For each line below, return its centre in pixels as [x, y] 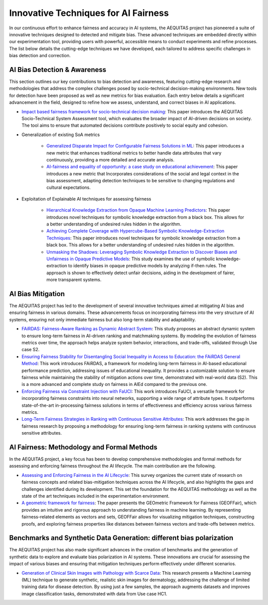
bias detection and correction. [40, 56]
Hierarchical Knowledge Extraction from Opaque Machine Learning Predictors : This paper [138, 210]
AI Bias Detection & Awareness [58, 70]
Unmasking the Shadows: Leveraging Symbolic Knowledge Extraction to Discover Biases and [142, 252]
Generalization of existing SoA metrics [61, 135]
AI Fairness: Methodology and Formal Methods [83, 447]
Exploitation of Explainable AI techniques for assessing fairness [86, 199]
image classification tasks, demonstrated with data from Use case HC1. [94, 594]
